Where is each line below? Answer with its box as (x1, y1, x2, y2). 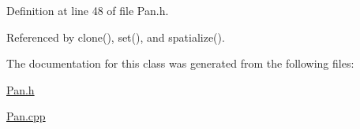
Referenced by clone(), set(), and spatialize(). (6, 28, 225, 45)
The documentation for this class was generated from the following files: (6, 55, 354, 72)
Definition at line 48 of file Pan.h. (6, 2, 169, 18)
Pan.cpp (6, 108, 46, 124)
